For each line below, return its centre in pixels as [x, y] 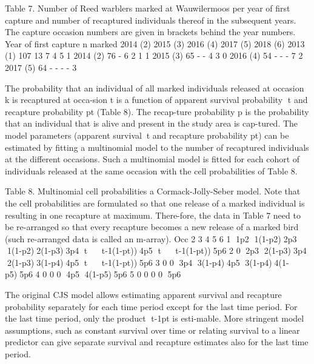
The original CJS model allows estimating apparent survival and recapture [143, 295]
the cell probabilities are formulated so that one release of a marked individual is [155, 203]
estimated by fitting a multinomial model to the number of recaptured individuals [157, 147]
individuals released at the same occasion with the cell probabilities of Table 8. [151, 170]
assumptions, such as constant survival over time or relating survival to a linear [152, 330]
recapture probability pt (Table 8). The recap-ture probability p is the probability [157, 111]
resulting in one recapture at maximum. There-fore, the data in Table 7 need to [153, 215]
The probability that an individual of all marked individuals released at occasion [155, 88]
